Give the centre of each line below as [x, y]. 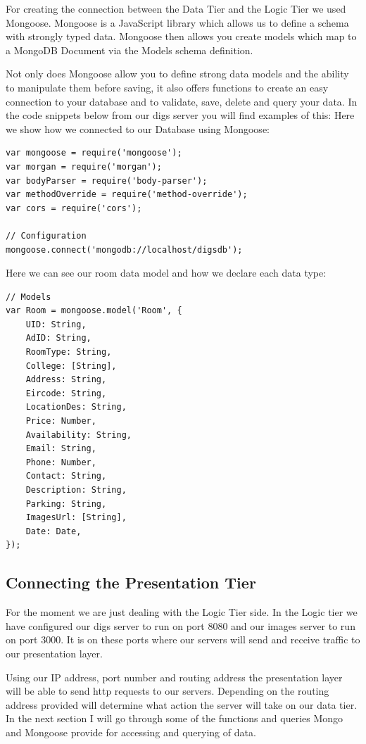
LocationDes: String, [76, 407]
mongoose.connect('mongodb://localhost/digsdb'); [124, 250]
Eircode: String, [66, 393]
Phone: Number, [61, 462]
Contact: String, [66, 476]
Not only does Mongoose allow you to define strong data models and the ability [177, 74]
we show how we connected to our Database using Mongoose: [138, 128]
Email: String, [61, 449]
